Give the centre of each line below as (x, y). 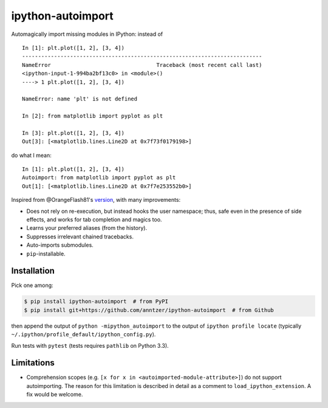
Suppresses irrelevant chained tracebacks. (80, 237)
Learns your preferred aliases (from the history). (87, 228)
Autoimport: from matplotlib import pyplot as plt (99, 178)
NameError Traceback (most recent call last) (142, 65)
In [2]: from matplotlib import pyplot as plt (93, 116)
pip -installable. (46, 254)
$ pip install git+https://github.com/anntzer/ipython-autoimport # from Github (149, 310)
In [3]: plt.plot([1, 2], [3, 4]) (73, 133)
